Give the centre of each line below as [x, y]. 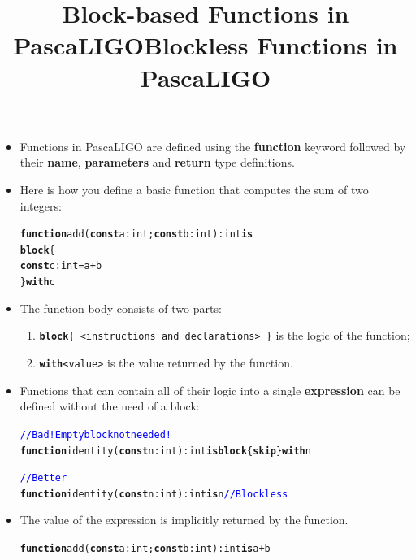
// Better [43, 478]
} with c [37, 282]
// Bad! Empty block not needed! [95, 434]
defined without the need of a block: [110, 406]
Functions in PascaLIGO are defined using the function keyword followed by [213, 146]
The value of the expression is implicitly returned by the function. [184, 520]
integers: [41, 205]
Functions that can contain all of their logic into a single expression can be [210, 390]
